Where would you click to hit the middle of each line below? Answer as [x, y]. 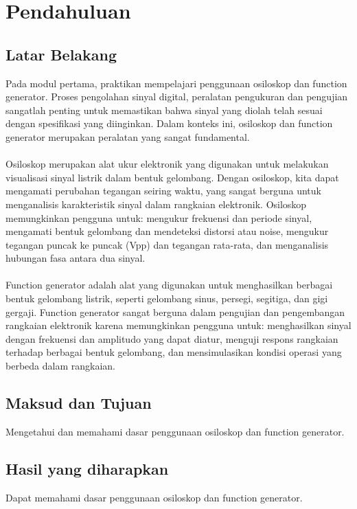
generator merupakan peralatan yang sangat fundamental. [128, 136]
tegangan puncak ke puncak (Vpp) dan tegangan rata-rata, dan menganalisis [167, 244]
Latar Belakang [61, 54]
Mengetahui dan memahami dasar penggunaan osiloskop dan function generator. [175, 431]
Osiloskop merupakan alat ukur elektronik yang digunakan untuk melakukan [167, 164]
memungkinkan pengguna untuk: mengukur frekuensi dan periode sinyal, [159, 217]
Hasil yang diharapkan [87, 468]
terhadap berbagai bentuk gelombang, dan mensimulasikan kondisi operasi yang [174, 352]
